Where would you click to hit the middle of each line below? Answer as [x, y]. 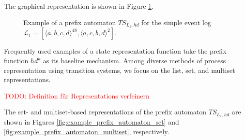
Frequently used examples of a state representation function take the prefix [115, 51]
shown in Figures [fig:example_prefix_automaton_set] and [92, 122]
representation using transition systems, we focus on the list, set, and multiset [120, 70]
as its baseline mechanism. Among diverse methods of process [134, 61]
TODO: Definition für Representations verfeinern [77, 95]
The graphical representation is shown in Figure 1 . [79, 6]
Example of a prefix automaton [70, 22]
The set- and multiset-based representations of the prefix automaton [105, 112]
